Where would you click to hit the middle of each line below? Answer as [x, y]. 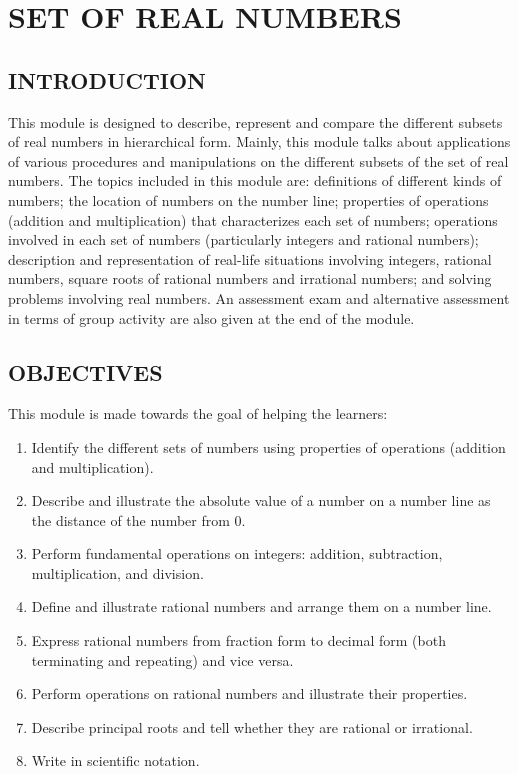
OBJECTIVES [85, 371]
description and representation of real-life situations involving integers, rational [250, 258]
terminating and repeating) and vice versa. [162, 659]
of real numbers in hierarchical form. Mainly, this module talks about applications [259, 141]
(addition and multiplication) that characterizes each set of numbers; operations [253, 219]
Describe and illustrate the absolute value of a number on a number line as [261, 500]
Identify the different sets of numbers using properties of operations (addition [268, 446]
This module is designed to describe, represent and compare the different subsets [255, 121]
